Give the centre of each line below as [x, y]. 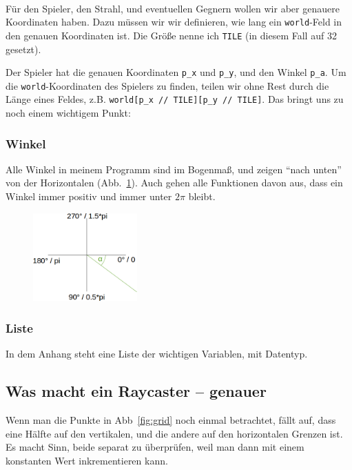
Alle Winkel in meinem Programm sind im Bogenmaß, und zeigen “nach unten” [174, 169]
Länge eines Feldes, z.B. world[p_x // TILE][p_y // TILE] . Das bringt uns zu [175, 99]
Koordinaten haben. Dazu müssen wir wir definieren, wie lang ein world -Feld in [174, 22]
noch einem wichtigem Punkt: [68, 113]
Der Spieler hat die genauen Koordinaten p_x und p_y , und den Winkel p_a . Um [176, 72]
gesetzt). [23, 49]
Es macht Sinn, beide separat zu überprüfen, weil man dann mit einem [155, 447]
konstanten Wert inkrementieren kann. [87, 460]
